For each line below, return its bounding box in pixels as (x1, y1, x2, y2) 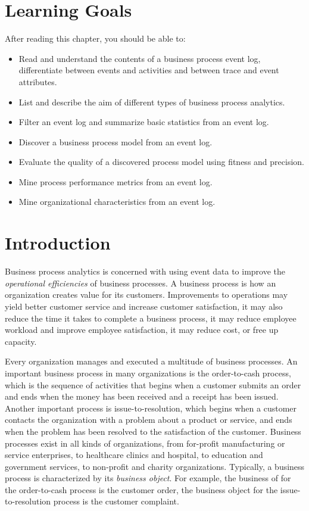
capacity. (5, 335, 37, 347)
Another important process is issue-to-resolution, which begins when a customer (5, 401, 297, 414)
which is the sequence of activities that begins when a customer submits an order (5, 378, 301, 391)
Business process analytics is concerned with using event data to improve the (5, 265, 286, 278)
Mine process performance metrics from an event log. (18, 175, 213, 188)
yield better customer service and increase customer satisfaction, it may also (5, 300, 283, 312)
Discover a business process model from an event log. (18, 135, 213, 148)
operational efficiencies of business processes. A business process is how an (5, 276, 276, 289)
